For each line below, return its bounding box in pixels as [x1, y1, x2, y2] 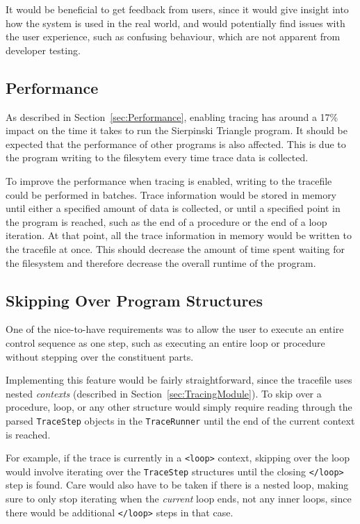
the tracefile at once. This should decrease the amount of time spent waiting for [6, 241, 345, 256]
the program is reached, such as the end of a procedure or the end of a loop [6, 214, 327, 229]
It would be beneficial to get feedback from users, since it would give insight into [6, 2, 349, 16]
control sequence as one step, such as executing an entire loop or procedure [6, 335, 325, 350]
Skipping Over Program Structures [6, 289, 263, 311]
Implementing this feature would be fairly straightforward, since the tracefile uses [6, 372, 352, 387]
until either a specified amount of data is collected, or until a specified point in [6, 201, 341, 215]
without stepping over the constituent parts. [6, 349, 194, 363]
